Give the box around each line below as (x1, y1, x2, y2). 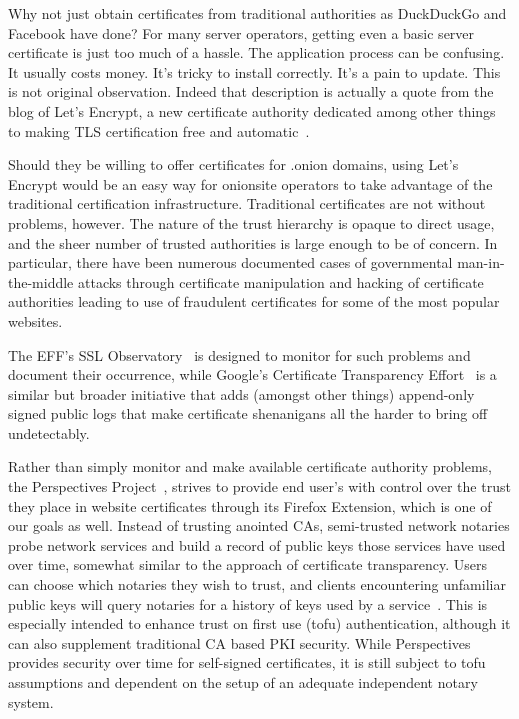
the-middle (8, 271, 74, 292)
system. (8, 691, 54, 712)
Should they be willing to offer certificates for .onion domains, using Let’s (8, 154, 459, 175)
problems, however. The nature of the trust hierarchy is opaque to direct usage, (8, 212, 495, 233)
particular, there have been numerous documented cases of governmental (8, 252, 453, 273)
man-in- (457, 252, 505, 273)
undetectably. (8, 422, 90, 443)
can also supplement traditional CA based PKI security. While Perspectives (8, 632, 471, 653)
